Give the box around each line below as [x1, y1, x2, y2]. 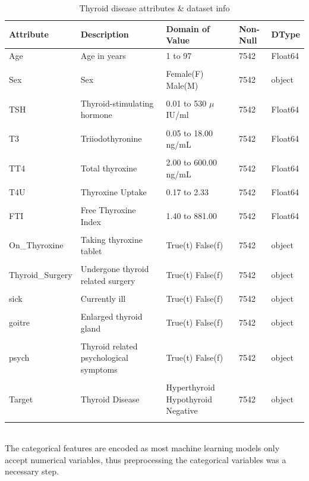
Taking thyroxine [80, 233, 143, 245]
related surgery [80, 274, 135, 286]
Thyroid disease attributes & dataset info [79, 2, 230, 14]
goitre [9, 316, 30, 328]
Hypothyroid [166, 392, 213, 405]
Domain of [166, 22, 210, 35]
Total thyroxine [80, 161, 137, 174]
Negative [166, 404, 198, 417]
